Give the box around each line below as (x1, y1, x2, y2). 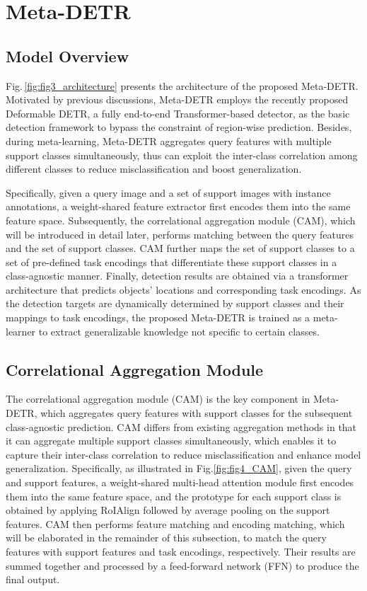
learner (6, 323, 36, 338)
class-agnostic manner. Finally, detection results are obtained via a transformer (6, 268, 349, 283)
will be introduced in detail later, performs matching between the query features (6, 226, 354, 241)
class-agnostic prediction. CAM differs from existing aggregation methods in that (6, 419, 357, 434)
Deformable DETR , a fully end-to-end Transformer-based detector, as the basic (6, 105, 350, 120)
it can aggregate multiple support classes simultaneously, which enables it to (6, 433, 337, 448)
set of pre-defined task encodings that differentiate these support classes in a (6, 254, 337, 269)
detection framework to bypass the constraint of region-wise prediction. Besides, (6, 120, 352, 134)
